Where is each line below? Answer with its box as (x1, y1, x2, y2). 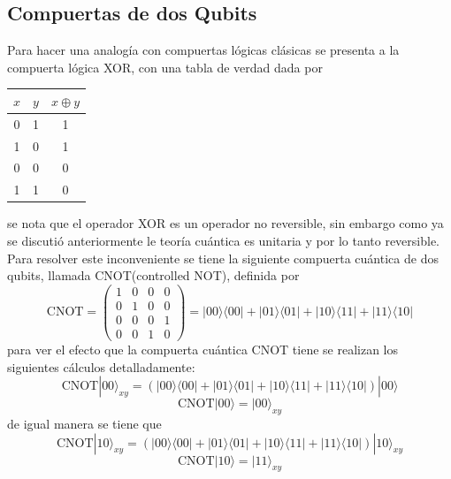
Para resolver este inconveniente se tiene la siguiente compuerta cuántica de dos (7, 248, 439, 267)
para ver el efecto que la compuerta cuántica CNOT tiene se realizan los (7, 339, 399, 358)
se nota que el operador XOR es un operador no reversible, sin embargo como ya (7, 214, 444, 232)
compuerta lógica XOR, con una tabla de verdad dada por (7, 57, 323, 76)
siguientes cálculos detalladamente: (7, 357, 195, 376)
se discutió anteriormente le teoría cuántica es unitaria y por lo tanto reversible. (7, 231, 440, 249)
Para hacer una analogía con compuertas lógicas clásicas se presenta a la (7, 41, 400, 59)
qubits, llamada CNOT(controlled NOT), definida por (7, 266, 300, 285)
